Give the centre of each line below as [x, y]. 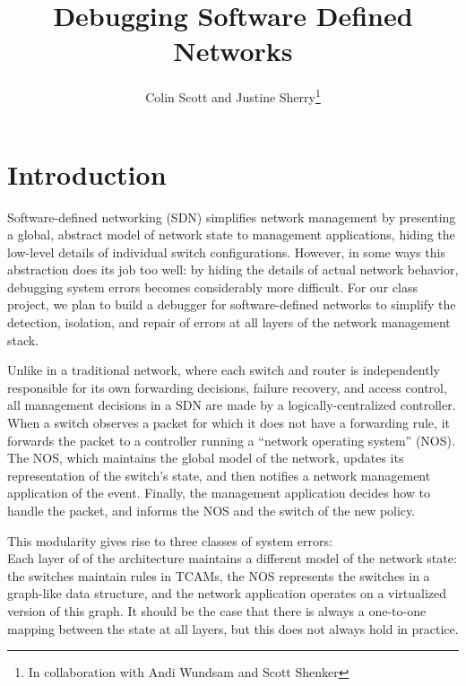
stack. [23, 339]
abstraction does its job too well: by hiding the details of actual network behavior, [233, 269]
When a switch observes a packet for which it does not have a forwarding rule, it [229, 423]
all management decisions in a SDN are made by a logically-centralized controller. [232, 405]
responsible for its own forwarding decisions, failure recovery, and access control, [227, 387]
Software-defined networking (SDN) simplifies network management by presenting [232, 217]
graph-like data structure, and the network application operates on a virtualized [227, 593]
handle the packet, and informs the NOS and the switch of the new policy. [211, 510]
